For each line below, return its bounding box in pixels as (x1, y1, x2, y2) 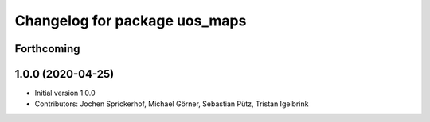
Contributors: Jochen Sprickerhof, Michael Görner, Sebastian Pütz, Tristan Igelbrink (34, 99, 309, 109)
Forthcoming (14, 42, 80, 55)
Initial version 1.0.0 (34, 88, 96, 98)
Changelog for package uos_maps (14, 12, 247, 29)
